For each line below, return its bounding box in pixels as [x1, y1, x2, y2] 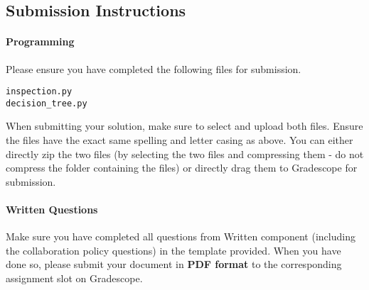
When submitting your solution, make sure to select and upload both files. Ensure [6, 118, 363, 133]
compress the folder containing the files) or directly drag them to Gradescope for [6, 160, 358, 175]
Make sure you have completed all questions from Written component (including [6, 229, 355, 244]
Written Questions [6, 202, 98, 217]
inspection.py [6, 87, 73, 97]
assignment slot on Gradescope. [6, 271, 143, 286]
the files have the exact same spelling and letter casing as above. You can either [6, 133, 353, 147]
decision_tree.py [6, 98, 87, 108]
